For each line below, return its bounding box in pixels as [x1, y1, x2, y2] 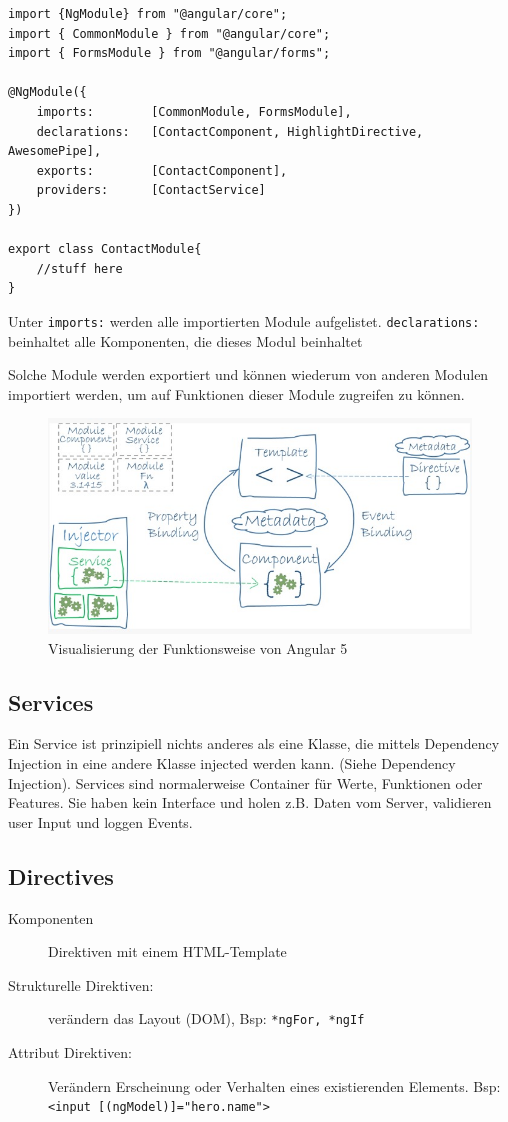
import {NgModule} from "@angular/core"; [8, 7, 288, 21]
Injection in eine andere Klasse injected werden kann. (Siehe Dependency [8, 752, 456, 773]
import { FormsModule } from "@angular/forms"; [8, 46, 331, 61]
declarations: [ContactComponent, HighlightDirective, [36, 124, 424, 139]
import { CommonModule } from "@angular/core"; [8, 26, 331, 41]
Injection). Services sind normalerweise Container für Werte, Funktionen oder [8, 772, 483, 793]
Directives [8, 860, 114, 891]
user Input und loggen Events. [8, 811, 193, 832]
